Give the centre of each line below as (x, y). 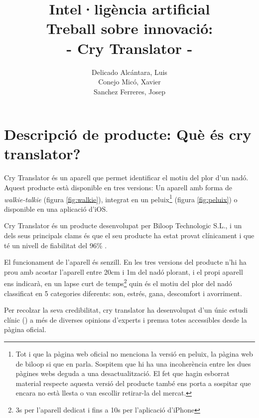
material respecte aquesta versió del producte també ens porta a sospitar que (133, 383)
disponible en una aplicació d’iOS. (56, 209)
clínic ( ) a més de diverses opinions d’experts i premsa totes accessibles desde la (126, 319)
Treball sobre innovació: (129, 28)
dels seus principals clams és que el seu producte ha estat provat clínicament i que (129, 235)
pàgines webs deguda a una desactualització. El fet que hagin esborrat (123, 373)
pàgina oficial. (25, 329)
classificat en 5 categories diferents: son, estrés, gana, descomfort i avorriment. (123, 293)
